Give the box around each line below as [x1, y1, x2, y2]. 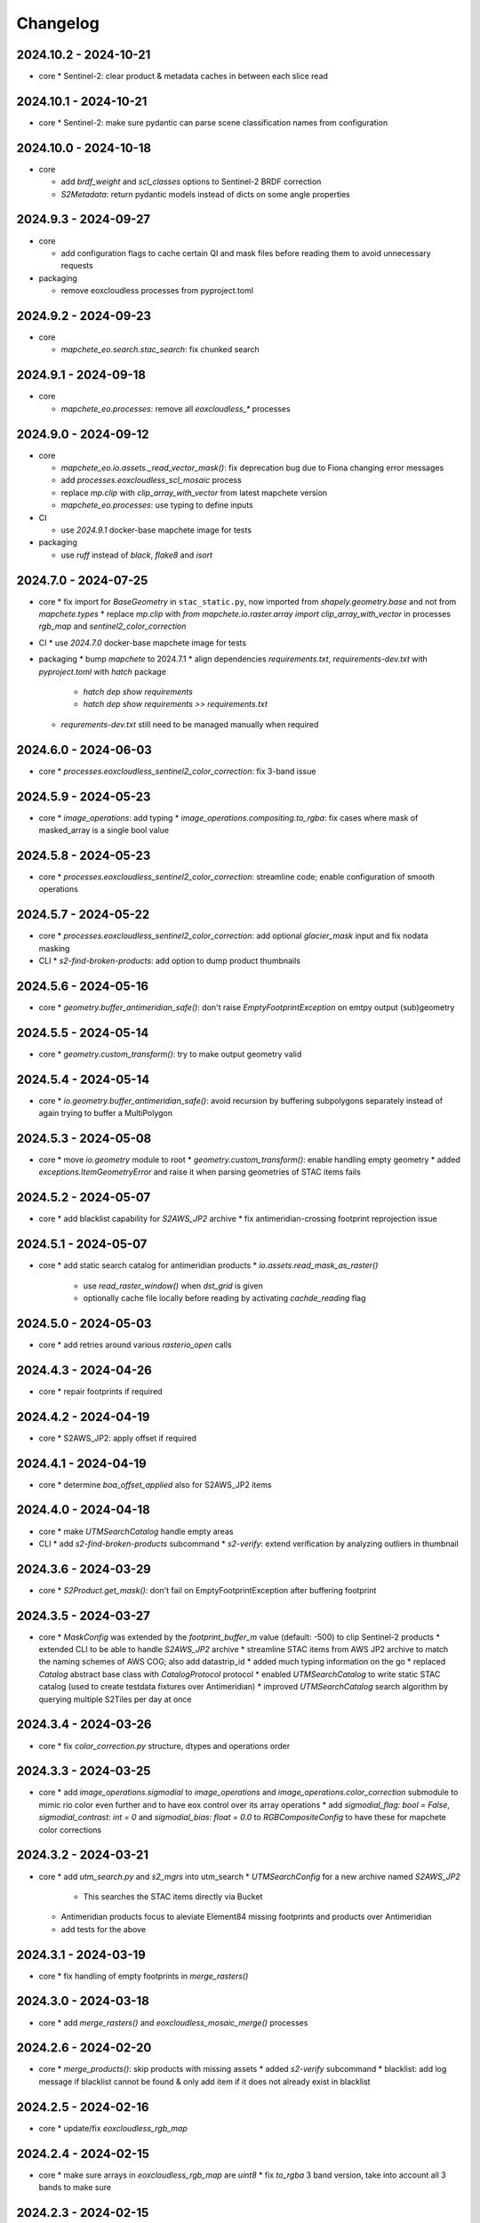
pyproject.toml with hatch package [38, 666, 166, 677]
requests [60, 261, 93, 271]
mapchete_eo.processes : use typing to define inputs [60, 500, 253, 510]
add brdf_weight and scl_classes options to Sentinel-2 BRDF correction [60, 176, 322, 187]
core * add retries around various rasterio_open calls [38, 1339, 232, 1350]
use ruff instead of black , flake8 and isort [60, 550, 213, 560]
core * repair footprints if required [38, 1385, 164, 1396]
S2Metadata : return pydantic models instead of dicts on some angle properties [60, 189, 350, 199]
